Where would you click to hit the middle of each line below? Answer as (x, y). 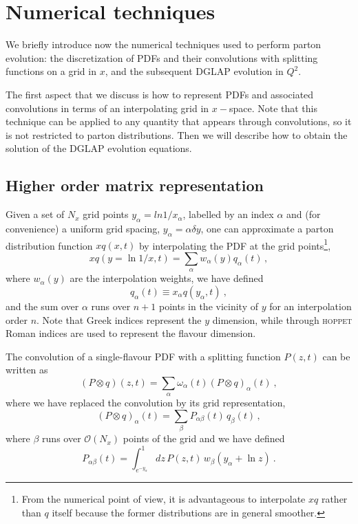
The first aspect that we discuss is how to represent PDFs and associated (160, 94)
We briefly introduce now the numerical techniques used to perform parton (164, 44)
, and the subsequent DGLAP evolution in (194, 71)
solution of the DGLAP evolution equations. (99, 148)
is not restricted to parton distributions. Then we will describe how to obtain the (177, 134)
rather (334, 499)
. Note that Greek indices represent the (119, 319)
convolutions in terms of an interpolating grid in (107, 108)
